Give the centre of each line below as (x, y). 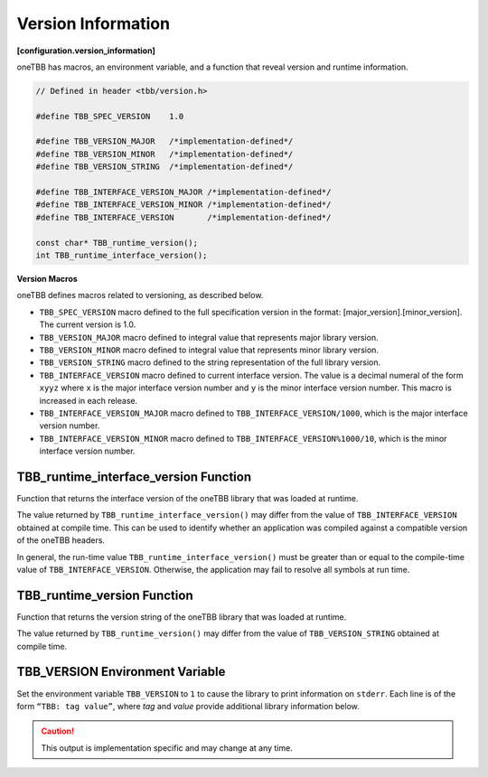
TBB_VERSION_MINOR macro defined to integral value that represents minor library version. (209, 350)
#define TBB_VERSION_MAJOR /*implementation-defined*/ (164, 141)
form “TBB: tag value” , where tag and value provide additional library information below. (188, 706)
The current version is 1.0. (88, 324)
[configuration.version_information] (86, 51)
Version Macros (47, 278)
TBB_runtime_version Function (105, 595)
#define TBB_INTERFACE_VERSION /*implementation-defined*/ (183, 217)
